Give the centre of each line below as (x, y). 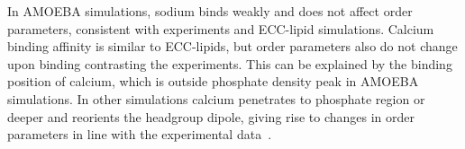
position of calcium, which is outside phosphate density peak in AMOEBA (213, 81)
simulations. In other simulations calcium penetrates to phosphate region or (216, 98)
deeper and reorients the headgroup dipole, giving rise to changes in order (211, 116)
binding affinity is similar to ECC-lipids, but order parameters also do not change (232, 46)
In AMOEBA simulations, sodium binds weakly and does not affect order (210, 11)
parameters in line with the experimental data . (140, 134)
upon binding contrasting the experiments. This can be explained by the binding (230, 63)
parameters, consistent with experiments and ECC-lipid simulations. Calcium (221, 28)
